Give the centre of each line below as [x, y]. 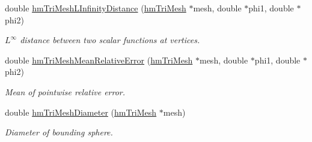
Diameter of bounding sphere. [59, 132]
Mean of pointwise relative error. [65, 91]
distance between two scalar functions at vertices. [110, 40]
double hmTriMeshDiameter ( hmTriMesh [81, 112]
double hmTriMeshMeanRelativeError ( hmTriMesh [99, 60]
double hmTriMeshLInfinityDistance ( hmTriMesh [96, 8]
